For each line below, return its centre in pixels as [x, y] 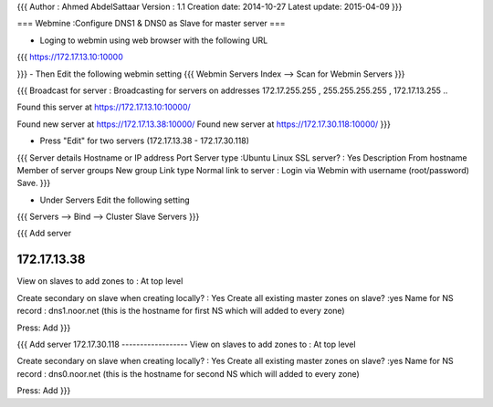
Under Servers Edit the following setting [115, 200]
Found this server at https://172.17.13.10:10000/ [104, 107]
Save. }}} [34, 183]
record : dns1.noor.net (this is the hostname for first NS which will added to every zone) [181, 311]
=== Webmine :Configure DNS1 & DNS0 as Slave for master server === [152, 24]
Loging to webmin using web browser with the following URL [154, 40]
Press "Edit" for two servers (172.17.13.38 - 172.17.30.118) [145, 141]
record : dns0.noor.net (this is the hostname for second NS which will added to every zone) [188, 373]
